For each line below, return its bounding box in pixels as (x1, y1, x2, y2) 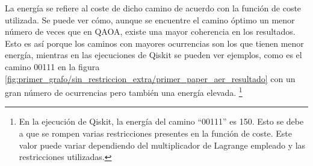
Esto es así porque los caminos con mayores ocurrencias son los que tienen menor (5, 37, 304, 49)
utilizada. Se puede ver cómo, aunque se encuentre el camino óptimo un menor (5, 13, 295, 26)
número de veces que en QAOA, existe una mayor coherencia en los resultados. (5, 25, 296, 38)
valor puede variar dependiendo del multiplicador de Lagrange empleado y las (19, 138, 306, 151)
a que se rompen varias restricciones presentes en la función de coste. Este (19, 127, 293, 139)
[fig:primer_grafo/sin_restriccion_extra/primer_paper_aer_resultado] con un (5, 72, 296, 84)
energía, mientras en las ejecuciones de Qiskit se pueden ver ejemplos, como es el (5, 49, 302, 61)
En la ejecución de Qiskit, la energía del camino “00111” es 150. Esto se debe (19, 115, 304, 128)
